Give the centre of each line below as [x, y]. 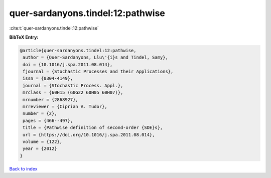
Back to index [23, 168]
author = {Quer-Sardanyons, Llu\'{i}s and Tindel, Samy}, [95, 57]
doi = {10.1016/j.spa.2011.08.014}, [68, 64]
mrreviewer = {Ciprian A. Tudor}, [65, 107]
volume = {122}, [43, 142]
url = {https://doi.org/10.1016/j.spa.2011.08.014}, [89, 135]
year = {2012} [40, 149]
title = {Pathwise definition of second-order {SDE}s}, [93, 128]
